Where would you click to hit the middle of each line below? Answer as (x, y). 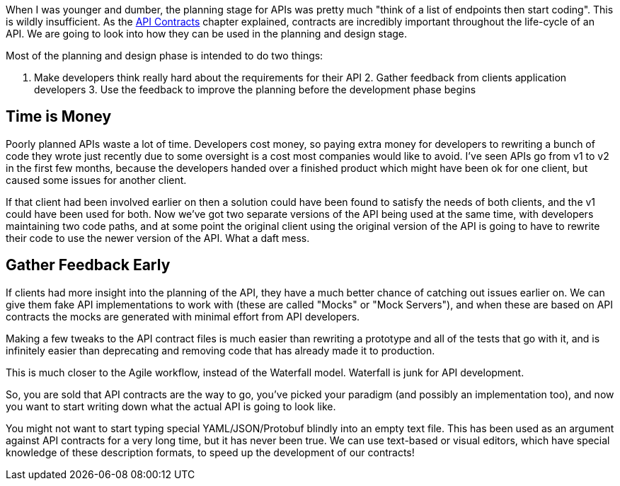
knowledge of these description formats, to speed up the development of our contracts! (210, 452)
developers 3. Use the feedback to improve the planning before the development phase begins (255, 89)
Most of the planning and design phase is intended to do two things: (165, 56)
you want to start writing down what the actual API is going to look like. (171, 406)
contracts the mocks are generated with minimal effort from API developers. (183, 316)
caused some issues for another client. (96, 180)
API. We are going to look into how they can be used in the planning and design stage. (207, 34)
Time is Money (59, 117)
